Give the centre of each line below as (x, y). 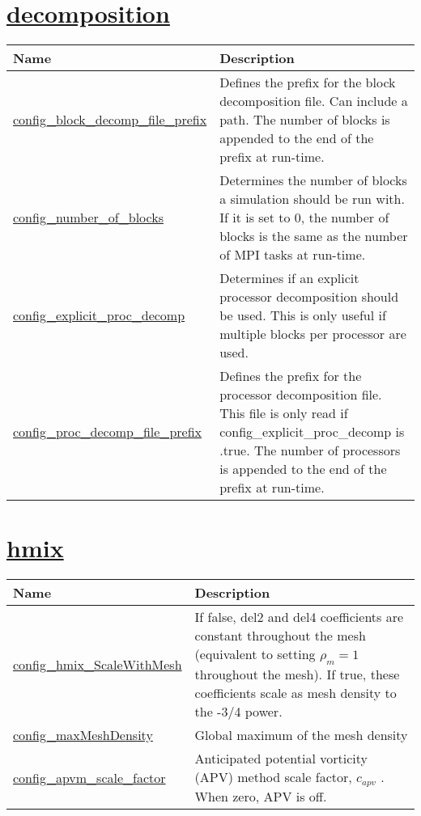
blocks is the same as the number (314, 236)
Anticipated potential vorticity (281, 759)
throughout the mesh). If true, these (297, 674)
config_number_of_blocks (88, 218)
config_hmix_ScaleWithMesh (98, 664)
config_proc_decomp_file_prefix (108, 432)
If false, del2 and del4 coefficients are (299, 617)
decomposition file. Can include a (314, 101)
